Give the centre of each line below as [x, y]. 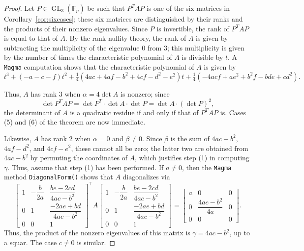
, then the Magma [207, 167]
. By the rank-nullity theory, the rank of [126, 38]
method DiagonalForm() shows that [59, 177]
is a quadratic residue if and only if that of [134, 112]
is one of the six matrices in [188, 8]
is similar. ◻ [96, 242]
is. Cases [233, 112]
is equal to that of [31, 38]
